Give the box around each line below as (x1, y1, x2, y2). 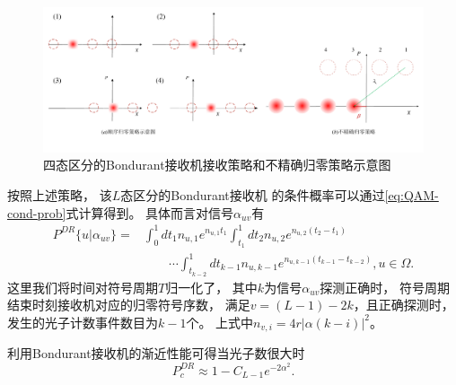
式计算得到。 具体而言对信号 (66, 203, 234, 222)
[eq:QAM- (384, 186, 439, 205)
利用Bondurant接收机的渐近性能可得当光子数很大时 (7, 344, 305, 363)
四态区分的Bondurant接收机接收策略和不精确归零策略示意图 (43, 155, 391, 174)
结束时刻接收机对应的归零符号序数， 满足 (7, 295, 250, 314)
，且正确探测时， (353, 295, 454, 314)
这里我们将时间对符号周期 (7, 277, 158, 296)
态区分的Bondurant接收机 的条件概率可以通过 (120, 186, 385, 205)
